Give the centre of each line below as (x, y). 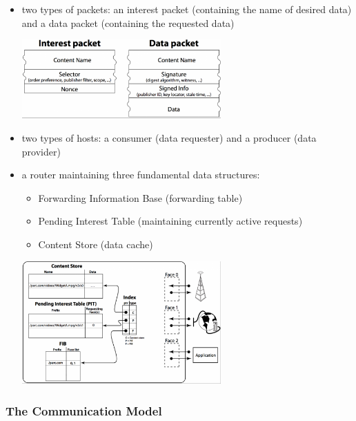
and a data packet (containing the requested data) (128, 22)
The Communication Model (84, 410)
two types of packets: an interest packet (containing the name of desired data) (187, 9)
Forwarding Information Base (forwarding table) (140, 197)
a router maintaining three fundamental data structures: (141, 175)
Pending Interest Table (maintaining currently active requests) (170, 221)
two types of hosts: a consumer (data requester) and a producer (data (169, 138)
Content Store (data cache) (96, 244)
